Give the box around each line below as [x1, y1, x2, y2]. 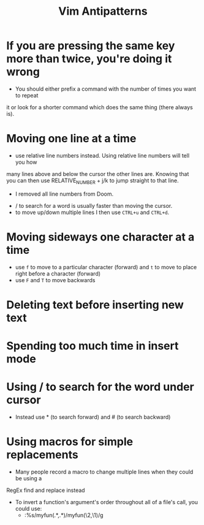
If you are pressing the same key [6, 39, 175, 53]
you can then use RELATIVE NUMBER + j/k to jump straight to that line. [6, 177, 179, 185]
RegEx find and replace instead [6, 486, 85, 494]
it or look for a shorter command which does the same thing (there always [6, 103, 193, 111]
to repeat [15, 91, 39, 99]
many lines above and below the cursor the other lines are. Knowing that [6, 170, 189, 177]
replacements [6, 448, 78, 462]
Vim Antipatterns [58, 4, 148, 18]
